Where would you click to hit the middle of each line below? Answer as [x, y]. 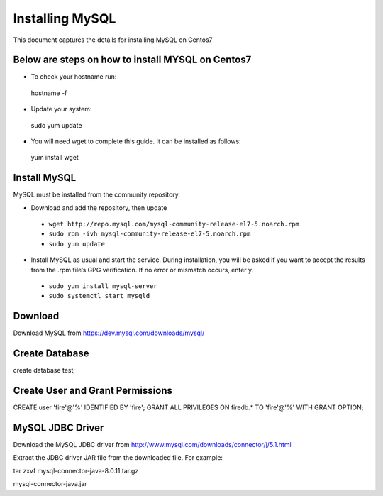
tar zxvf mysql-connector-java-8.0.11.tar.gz [76, 470]
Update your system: [61, 109]
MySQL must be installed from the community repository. [97, 194]
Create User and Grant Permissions [93, 391]
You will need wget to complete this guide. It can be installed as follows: [136, 141]
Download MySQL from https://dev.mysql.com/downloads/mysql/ [109, 333]
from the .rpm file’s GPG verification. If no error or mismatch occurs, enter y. [142, 270]
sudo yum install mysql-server [103, 286]
